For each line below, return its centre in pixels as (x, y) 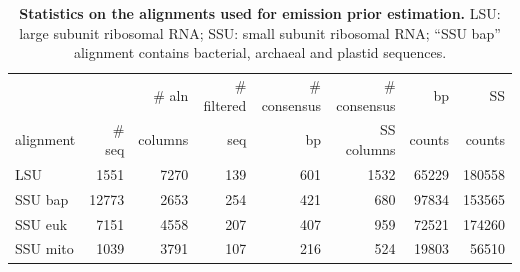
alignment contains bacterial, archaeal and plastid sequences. (260, 52)
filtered (225, 104)
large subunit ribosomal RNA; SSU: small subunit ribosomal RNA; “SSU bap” (260, 32)
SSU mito (44, 248)
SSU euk (41, 223)
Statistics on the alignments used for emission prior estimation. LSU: (260, 13)
